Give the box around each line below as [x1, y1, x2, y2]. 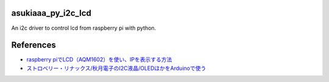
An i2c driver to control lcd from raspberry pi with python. [11, 24, 157, 32]
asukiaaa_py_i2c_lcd [11, 8, 91, 18]
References [11, 40, 56, 50]
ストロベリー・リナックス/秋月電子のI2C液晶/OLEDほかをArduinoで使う [26, 64, 207, 72]
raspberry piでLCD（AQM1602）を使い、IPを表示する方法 [26, 56, 172, 63]
